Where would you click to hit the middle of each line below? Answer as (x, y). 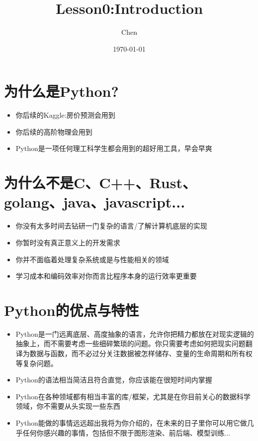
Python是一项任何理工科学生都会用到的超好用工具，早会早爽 (114, 148)
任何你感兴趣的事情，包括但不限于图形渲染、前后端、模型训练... (127, 432)
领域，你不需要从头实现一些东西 (68, 406)
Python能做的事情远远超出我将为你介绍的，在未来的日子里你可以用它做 (131, 423)
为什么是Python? (61, 91)
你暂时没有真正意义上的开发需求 (68, 242)
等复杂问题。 (37, 363)
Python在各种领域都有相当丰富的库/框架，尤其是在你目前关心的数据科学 (133, 396)
